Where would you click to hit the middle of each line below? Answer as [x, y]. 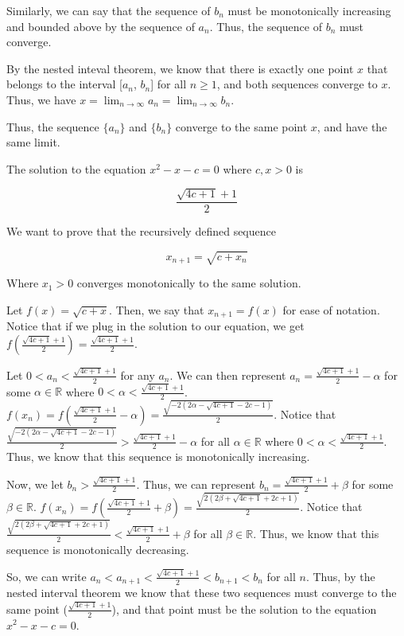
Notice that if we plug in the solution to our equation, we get [155, 326]
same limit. [33, 142]
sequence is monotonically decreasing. [98, 549]
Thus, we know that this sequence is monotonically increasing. [158, 457]
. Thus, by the [340, 576]
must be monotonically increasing [309, 10]
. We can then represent [228, 375]
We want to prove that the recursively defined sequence [141, 231]
